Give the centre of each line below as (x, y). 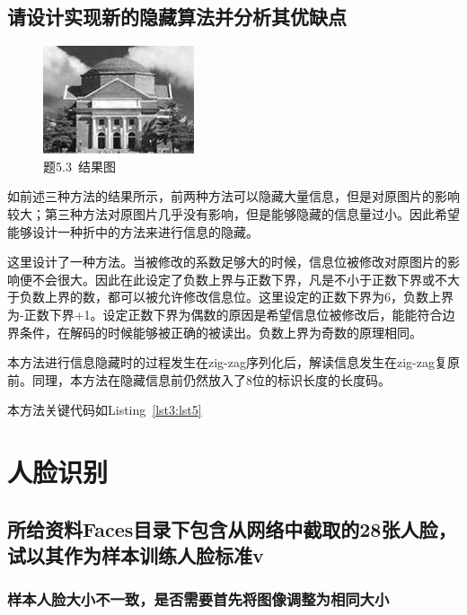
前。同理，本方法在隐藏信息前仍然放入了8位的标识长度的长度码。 (199, 379)
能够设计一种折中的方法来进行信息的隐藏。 (133, 231)
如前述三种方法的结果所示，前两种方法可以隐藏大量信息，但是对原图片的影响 (233, 196)
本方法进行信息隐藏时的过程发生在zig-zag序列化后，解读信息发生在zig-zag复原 (233, 362)
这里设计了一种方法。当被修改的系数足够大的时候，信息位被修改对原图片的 (227, 262)
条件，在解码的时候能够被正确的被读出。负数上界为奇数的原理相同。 (220, 332)
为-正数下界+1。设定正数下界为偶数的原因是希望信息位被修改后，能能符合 (225, 314)
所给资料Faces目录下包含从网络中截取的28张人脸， (232, 528)
